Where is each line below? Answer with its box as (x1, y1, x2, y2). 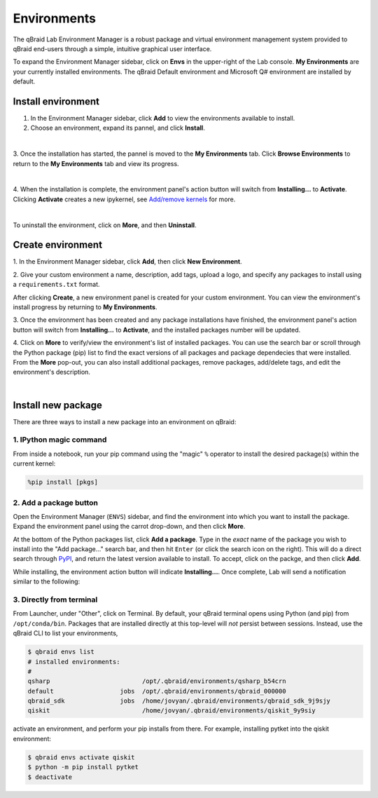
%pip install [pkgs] (27, 478, 98, 487)
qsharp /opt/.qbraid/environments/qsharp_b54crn (27, 677, 286, 685)
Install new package (13, 399, 103, 411)
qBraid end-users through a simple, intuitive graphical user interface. (13, 44, 212, 53)
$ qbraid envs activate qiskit (27, 753, 136, 761)
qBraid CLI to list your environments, (13, 629, 118, 637)
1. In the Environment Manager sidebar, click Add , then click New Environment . (13, 257, 242, 266)
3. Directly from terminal (13, 595, 98, 604)
